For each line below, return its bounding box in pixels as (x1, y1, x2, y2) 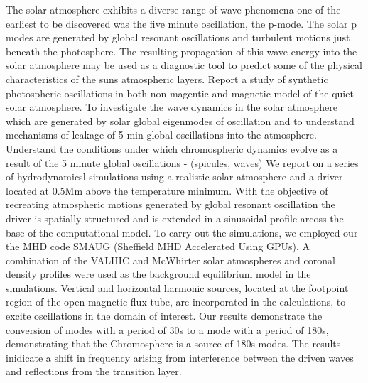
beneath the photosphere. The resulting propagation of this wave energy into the (6, 43, 357, 58)
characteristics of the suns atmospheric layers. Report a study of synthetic (6, 71, 328, 86)
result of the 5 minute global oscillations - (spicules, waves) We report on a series (6, 155, 359, 170)
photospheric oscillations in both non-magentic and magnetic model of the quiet (6, 85, 354, 100)
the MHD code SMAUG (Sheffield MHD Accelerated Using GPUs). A (6, 239, 310, 254)
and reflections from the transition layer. (6, 364, 182, 379)
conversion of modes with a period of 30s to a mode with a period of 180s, (6, 322, 329, 337)
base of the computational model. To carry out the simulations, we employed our (6, 225, 358, 239)
